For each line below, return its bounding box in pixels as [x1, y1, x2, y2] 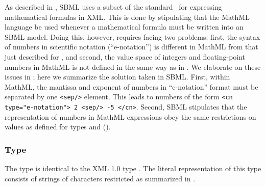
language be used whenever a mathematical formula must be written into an [5, 21, 244, 32]
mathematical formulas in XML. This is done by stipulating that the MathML [5, 11, 250, 22]
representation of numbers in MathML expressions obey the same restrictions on [5, 111, 256, 122]
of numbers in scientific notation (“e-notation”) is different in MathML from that [5, 41, 258, 52]
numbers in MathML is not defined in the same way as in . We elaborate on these [5, 61, 261, 72]
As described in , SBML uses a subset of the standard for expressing [5, 2, 222, 12]
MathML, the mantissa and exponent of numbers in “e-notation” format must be [5, 81, 258, 92]
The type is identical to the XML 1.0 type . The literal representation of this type [5, 163, 261, 174]
